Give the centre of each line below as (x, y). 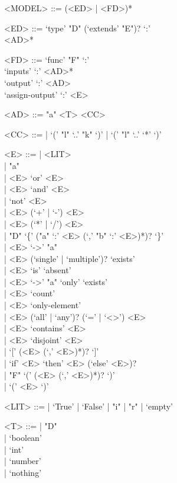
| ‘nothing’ (23, 472)
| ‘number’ (23, 461)
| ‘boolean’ (23, 437)
